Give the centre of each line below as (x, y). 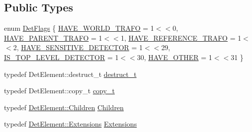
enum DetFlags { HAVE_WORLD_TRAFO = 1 (79, 28)
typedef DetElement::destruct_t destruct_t (70, 74)
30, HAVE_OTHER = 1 (174, 57)
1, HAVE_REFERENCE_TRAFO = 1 (181, 37)
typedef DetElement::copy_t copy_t (59, 91)
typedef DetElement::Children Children (64, 107)
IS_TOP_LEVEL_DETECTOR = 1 (61, 57)
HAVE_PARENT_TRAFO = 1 (53, 37)
